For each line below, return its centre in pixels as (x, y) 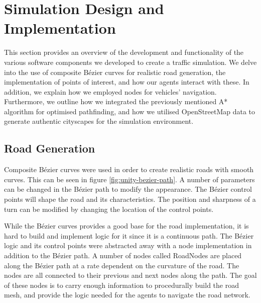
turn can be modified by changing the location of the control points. (109, 209)
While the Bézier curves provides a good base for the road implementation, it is (126, 226)
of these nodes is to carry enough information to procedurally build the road (121, 285)
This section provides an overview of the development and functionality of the (124, 52)
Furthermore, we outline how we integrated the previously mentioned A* (116, 101)
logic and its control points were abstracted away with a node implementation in (128, 245)
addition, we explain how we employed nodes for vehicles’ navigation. (110, 91)
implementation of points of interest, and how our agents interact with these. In (127, 82)
